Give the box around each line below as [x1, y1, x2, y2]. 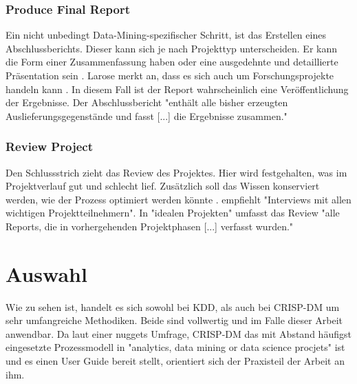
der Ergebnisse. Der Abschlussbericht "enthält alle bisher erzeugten [6, 95, 288, 110]
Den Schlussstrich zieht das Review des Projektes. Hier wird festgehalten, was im [6, 165, 347, 179]
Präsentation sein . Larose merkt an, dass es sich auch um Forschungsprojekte [6, 68, 334, 82]
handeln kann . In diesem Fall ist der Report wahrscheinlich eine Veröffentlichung [6, 81, 349, 96]
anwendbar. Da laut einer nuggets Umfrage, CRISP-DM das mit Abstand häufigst [6, 326, 351, 341]
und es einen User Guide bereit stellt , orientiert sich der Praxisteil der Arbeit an [6, 354, 345, 368]
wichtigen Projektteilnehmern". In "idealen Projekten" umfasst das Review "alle [6, 205, 340, 220]
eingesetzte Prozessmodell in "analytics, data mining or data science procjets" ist [6, 340, 345, 354]
